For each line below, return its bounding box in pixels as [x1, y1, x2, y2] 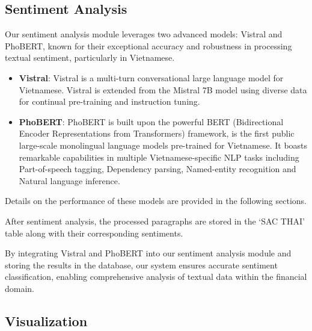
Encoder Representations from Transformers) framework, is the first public [19, 127, 295, 140]
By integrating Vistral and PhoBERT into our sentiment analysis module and [5, 247, 292, 259]
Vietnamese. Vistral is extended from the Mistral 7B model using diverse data [19, 83, 307, 96]
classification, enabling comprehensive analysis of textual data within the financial [5, 270, 307, 283]
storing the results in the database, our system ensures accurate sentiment [5, 258, 278, 271]
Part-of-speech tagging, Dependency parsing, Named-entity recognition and [19, 162, 296, 175]
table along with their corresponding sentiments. [5, 226, 183, 239]
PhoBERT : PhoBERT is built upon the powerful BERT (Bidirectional [19, 115, 284, 128]
